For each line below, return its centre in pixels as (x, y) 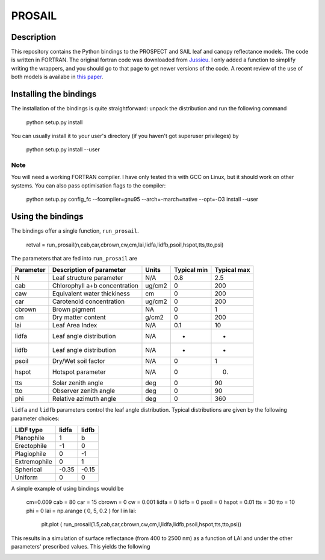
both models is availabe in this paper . (57, 77)
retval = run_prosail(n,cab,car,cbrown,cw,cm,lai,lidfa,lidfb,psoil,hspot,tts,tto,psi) (125, 245)
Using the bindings (47, 217)
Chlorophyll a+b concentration (95, 286)
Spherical (28, 470)
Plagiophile (30, 454)
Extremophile (33, 462)
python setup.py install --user (63, 149)
